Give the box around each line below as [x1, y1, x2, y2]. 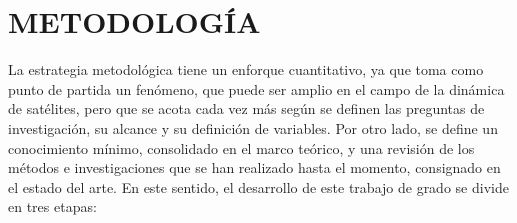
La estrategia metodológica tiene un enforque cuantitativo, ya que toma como [8, 59, 484, 80]
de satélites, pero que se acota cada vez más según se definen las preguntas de [8, 98, 485, 119]
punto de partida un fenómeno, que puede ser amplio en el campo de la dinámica [8, 78, 505, 99]
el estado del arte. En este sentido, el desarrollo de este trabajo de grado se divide [8, 176, 509, 197]
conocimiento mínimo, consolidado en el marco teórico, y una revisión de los [8, 137, 475, 158]
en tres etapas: [8, 196, 97, 217]
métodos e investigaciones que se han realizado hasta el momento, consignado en [8, 157, 501, 178]
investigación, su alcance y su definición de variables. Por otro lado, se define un [8, 117, 498, 138]
